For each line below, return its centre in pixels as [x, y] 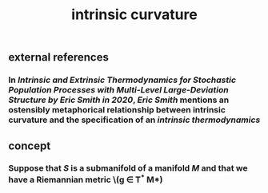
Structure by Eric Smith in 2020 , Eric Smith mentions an [119, 100]
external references [59, 57]
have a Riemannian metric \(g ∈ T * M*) [86, 179]
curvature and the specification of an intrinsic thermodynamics [134, 120]
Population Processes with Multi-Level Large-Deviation [119, 90]
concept [30, 146]
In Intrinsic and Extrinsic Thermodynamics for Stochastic [122, 80]
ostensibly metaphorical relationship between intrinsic [117, 110]
